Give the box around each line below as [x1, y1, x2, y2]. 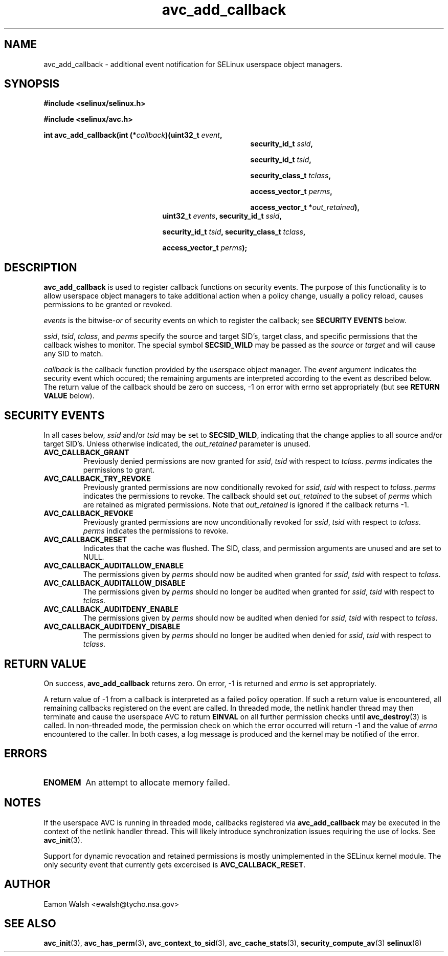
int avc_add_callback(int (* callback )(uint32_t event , [43, 131, 222, 140]
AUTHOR [4, 878, 51, 891]
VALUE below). [43, 391, 95, 400]
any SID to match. [43, 349, 103, 358]
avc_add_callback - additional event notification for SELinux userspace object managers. [43, 59, 343, 69]
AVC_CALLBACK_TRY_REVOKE [43, 474, 151, 483]
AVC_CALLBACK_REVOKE [43, 509, 133, 518]
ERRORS [4, 747, 48, 760]
